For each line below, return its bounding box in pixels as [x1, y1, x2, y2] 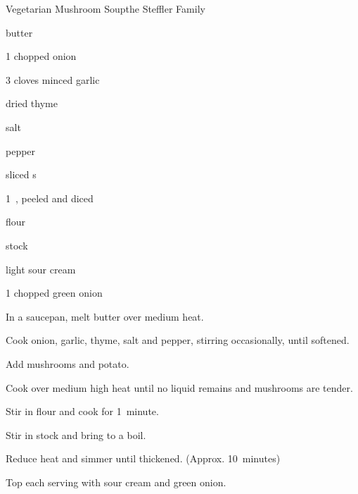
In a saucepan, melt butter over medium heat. [6, 309, 204, 323]
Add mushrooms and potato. [6, 356, 129, 371]
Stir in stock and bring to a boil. [6, 427, 146, 442]
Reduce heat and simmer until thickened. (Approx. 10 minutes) [6, 451, 281, 466]
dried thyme [6, 96, 58, 111]
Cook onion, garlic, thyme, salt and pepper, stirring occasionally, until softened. [6, 333, 350, 347]
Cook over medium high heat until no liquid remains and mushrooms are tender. [6, 380, 353, 395]
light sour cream [6, 261, 76, 276]
